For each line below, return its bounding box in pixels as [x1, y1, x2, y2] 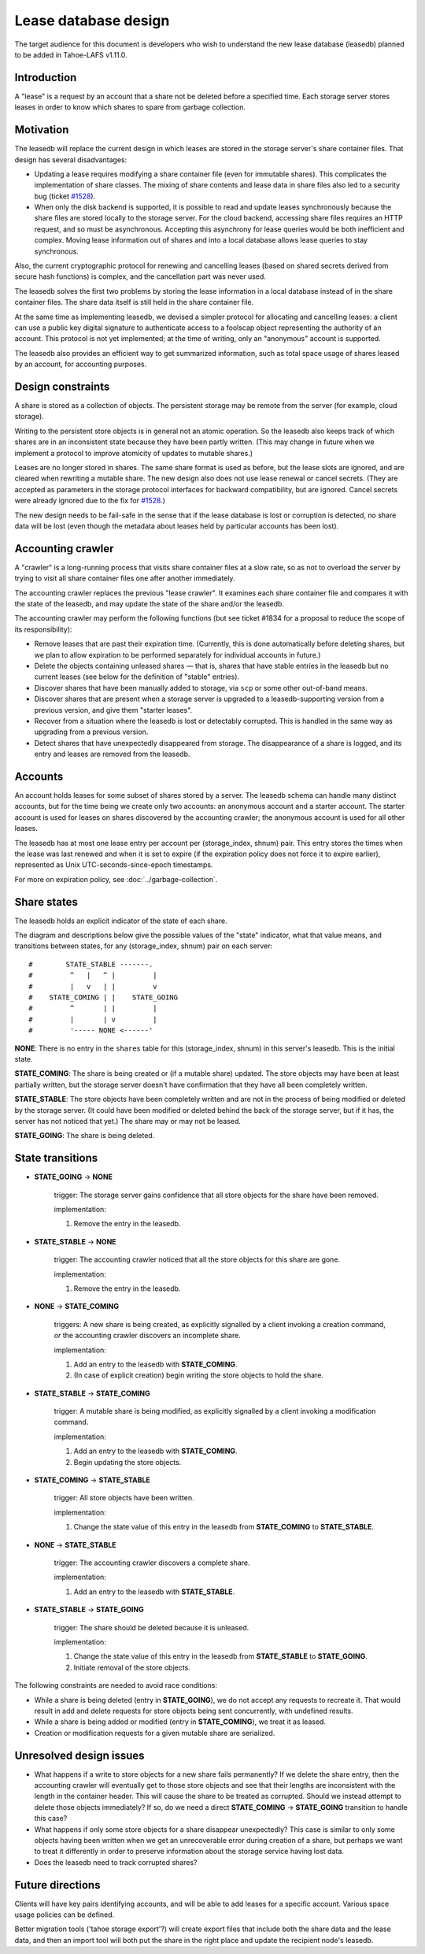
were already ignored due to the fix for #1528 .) [14, 496, 165, 506]
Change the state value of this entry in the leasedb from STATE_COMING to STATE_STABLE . [73, 1522, 374, 1532]
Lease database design [14, 12, 170, 29]
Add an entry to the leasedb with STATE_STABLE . [73, 1587, 235, 1596]
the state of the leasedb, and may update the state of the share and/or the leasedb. [14, 599, 285, 609]
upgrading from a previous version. [34, 727, 149, 736]
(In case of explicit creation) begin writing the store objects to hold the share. [73, 1370, 324, 1380]
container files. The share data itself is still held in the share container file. [14, 298, 254, 307]
